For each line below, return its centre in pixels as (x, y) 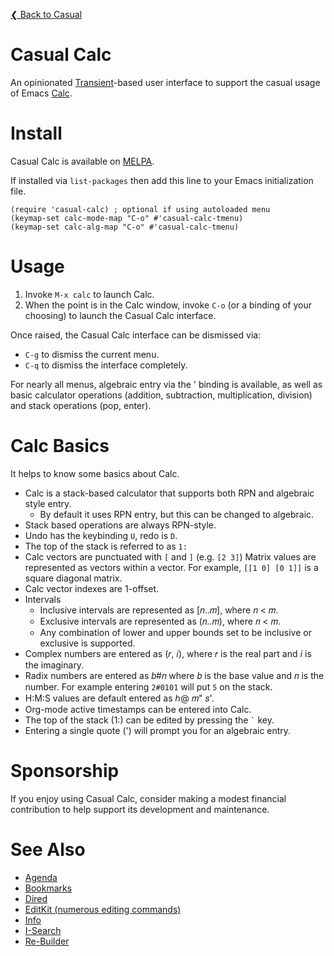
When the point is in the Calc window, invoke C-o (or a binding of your (168, 305)
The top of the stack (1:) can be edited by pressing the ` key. (149, 720)
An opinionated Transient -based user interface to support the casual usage (165, 82)
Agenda (41, 877)
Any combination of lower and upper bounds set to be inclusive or (175, 632)
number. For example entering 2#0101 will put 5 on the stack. (148, 686)
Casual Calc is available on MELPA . (82, 161)
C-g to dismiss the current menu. (92, 354)
